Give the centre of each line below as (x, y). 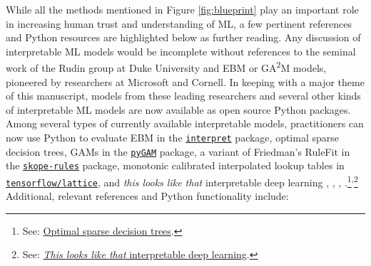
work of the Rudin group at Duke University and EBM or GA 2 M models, (166, 67)
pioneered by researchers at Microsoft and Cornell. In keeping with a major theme (185, 81)
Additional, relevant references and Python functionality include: (147, 196)
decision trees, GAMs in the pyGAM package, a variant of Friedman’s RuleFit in (178, 151)
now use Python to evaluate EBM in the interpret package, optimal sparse (172, 137)
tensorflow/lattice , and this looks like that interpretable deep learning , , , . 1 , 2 (182, 181)
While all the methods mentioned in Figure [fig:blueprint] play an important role (182, 9)
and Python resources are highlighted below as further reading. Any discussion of (183, 37)
